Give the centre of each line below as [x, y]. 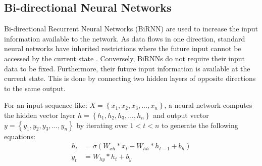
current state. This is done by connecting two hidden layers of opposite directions [130, 78]
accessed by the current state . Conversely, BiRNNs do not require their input [124, 58]
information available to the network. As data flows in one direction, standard [125, 38]
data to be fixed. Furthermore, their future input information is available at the [127, 68]
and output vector [181, 115]
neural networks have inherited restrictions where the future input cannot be [123, 48]
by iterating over [102, 125]
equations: [20, 136]
